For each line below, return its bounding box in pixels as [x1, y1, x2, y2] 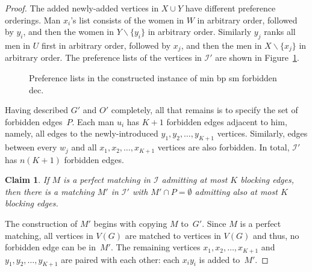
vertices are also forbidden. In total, [157, 141, 290, 153]
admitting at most [161, 173, 228, 186]
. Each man [72, 115, 114, 128]
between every [5, 141, 57, 153]
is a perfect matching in [63, 173, 151, 186]
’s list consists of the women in [70, 13, 184, 26]
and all [71, 141, 97, 153]
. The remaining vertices [110, 241, 201, 253]
